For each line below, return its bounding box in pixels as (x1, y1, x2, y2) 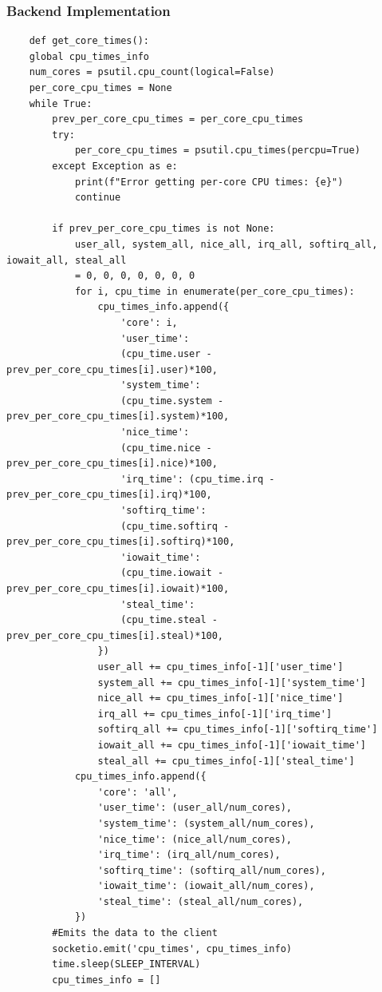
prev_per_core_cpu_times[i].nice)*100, (6, 458, 218, 470)
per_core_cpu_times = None (29, 82, 172, 93)
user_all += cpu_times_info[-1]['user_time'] (97, 661, 344, 673)
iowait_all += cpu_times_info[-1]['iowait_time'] (97, 739, 367, 751)
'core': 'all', (97, 786, 178, 798)
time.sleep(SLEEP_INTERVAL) (52, 958, 201, 970)
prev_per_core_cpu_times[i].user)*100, (6, 363, 218, 375)
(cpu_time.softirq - (120, 520, 230, 532)
